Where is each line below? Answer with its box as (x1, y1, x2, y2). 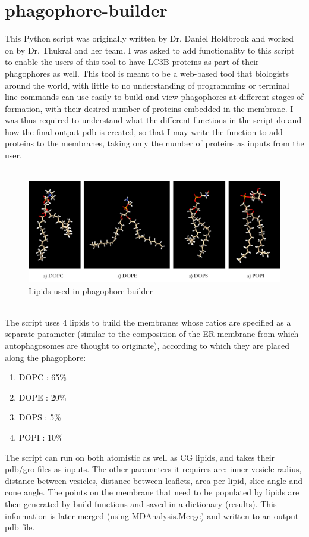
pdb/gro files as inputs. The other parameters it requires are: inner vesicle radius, (5, 463, 302, 475)
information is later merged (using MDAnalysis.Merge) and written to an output (5, 509, 299, 522)
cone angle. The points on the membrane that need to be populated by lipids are (5, 486, 299, 498)
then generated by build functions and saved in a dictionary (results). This (5, 497, 277, 510)
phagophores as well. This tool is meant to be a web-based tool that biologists (5, 67, 289, 79)
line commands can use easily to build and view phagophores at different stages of (5, 90, 304, 103)
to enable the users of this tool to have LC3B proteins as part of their (5, 55, 259, 68)
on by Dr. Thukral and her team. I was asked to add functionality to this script (5, 43, 295, 56)
